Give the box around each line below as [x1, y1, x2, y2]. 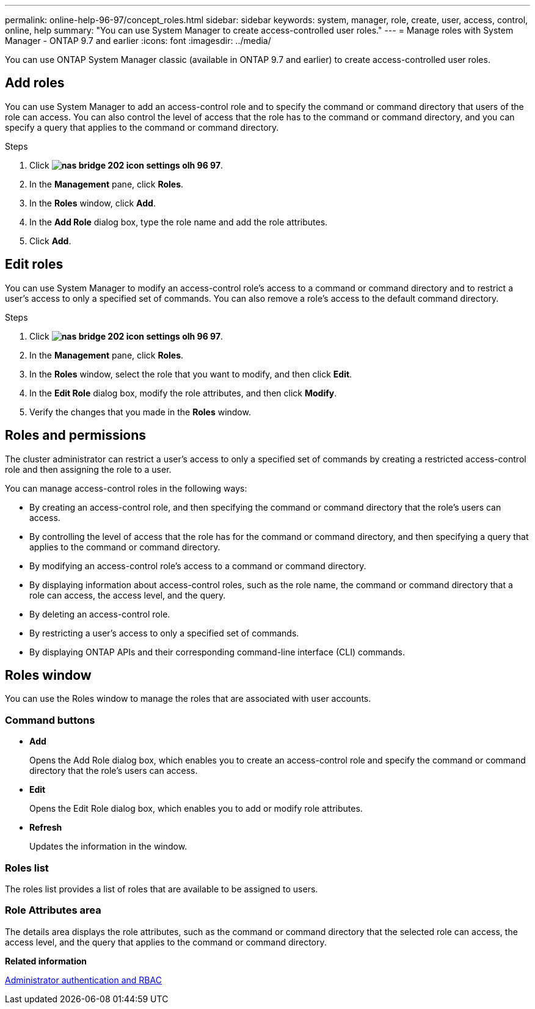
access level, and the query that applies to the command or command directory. [5, 936, 327, 947]
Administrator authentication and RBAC [5, 974, 162, 985]
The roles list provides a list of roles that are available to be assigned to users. [5, 883, 318, 894]
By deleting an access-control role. [29, 608, 170, 619]
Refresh [29, 822, 62, 833]
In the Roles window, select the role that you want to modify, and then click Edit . [29, 368, 352, 379]
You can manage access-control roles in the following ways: [5, 483, 247, 494]
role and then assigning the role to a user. [5, 464, 172, 475]
